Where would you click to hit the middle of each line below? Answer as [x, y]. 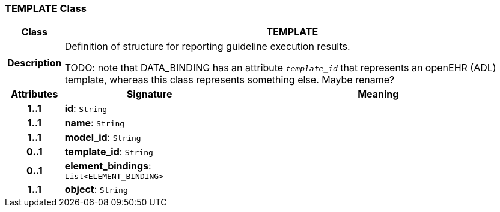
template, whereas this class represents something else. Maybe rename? [230, 80]
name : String [95, 123]
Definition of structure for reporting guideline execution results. [207, 46]
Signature [149, 94]
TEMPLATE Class [46, 8]
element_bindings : [108, 166]
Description [35, 63]
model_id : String [103, 137]
